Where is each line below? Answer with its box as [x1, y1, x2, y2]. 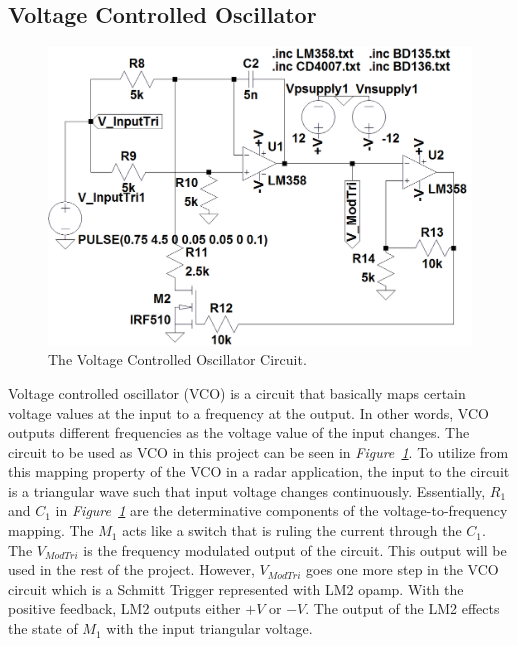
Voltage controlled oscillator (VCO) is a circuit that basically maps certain [8, 382, 466, 403]
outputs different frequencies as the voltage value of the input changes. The [8, 422, 470, 443]
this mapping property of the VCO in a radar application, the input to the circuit [8, 461, 510, 482]
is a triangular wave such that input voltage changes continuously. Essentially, [8, 480, 486, 501]
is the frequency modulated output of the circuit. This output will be [83, 539, 507, 560]
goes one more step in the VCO [306, 559, 499, 580]
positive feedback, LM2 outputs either [8, 598, 241, 619]
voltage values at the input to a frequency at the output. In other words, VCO [8, 402, 489, 423]
